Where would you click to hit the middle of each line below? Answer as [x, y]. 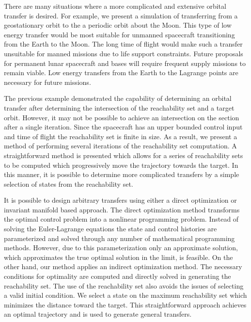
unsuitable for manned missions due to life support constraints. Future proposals [124, 53]
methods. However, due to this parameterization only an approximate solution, [121, 248]
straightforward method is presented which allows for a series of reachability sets [124, 155]
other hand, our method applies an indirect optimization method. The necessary [123, 266]
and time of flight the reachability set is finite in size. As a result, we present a [121, 136]
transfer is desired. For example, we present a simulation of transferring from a [121, 15]
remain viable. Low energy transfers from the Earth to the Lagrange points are [121, 72]
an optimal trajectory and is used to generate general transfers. [98, 314]
